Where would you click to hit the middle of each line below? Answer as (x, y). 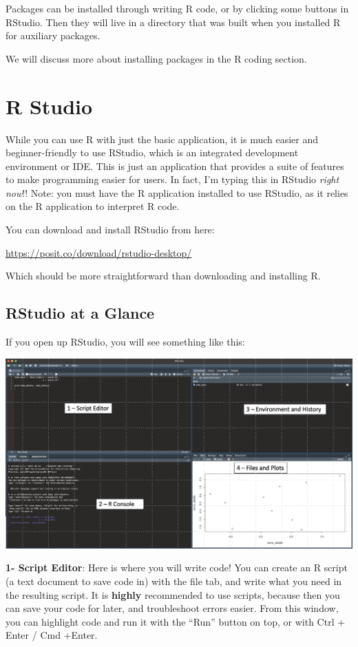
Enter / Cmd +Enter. (52, 635)
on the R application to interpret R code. (93, 206)
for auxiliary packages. (53, 35)
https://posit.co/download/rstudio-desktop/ (99, 252)
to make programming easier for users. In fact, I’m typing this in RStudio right (172, 179)
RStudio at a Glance (80, 313)
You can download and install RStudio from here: (110, 230)
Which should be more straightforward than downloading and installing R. (163, 276)
